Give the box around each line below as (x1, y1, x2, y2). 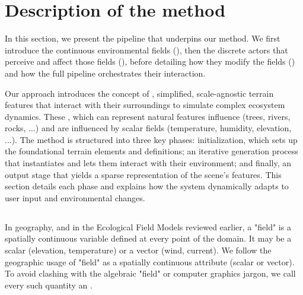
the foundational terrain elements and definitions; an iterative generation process (5, 145, 298, 157)
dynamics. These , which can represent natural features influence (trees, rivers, (5, 110, 291, 122)
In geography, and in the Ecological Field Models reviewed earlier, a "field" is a (5, 220, 291, 233)
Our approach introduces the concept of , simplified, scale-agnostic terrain (5, 87, 274, 99)
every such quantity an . (5, 278, 93, 291)
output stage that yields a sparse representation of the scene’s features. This (5, 168, 282, 180)
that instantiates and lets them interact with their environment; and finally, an (5, 157, 291, 169)
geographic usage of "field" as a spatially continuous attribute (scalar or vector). (5, 255, 295, 268)
